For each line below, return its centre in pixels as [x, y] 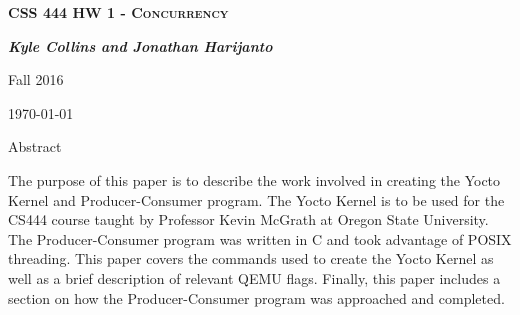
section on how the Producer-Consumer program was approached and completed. [256, 297]
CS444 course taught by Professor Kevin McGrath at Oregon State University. [248, 219]
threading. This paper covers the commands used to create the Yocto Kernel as [251, 258]
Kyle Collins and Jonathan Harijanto [140, 45]
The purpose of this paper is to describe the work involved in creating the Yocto [254, 179]
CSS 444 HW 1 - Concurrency [118, 12]
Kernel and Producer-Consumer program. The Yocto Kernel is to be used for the [256, 199]
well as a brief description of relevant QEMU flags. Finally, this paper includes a [254, 277]
